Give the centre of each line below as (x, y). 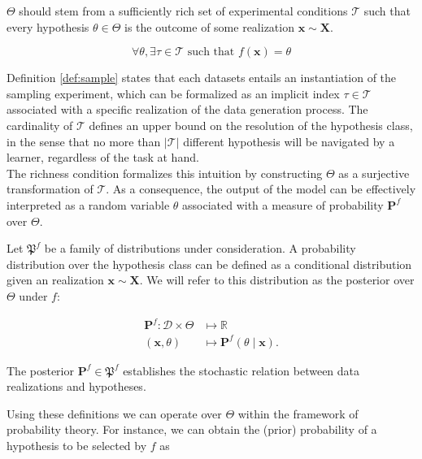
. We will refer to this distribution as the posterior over (277, 280)
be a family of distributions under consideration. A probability (200, 248)
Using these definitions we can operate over (114, 413)
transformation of (50, 189)
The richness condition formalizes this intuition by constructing (165, 173)
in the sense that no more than (84, 141)
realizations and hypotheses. (76, 386)
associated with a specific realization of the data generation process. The (187, 109)
